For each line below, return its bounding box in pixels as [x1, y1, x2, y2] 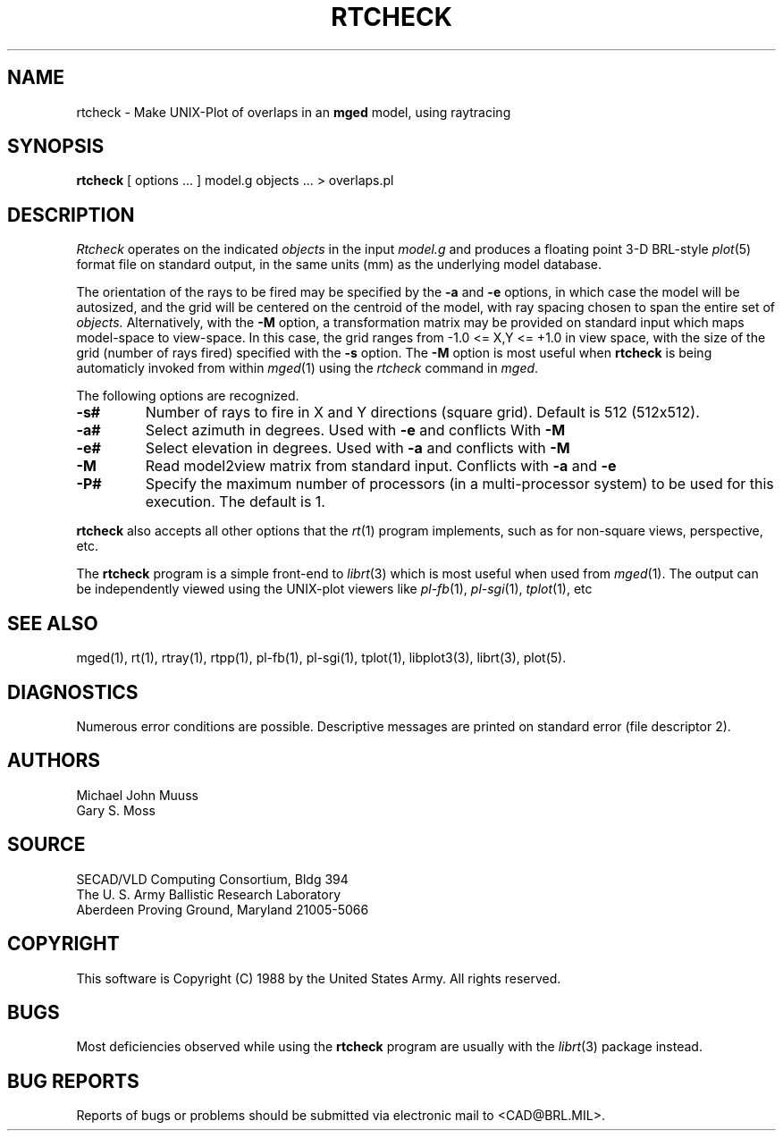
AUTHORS [7, 749, 101, 772]
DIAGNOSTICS [7, 680, 139, 704]
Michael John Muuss [76, 787, 198, 803]
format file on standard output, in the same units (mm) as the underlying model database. [76, 257, 602, 273]
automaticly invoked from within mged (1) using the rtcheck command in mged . [76, 360, 539, 376]
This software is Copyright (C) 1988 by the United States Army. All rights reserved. [76, 970, 561, 986]
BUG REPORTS [7, 1069, 139, 1092]
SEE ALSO [7, 611, 98, 635]
